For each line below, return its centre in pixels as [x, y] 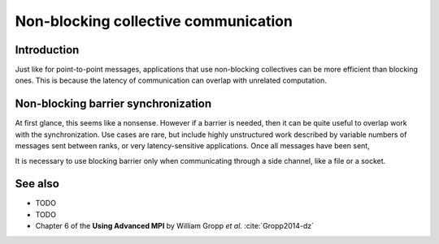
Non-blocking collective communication [154, 21]
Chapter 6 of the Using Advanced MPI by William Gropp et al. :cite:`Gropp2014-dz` [175, 226]
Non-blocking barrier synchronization [113, 104]
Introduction [47, 50]
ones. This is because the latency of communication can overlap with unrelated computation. [171, 80]
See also [37, 184]
